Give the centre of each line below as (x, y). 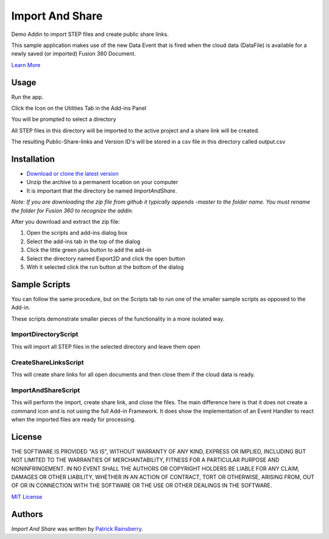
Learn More (26, 65)
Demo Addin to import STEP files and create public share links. (90, 34)
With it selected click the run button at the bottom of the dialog (105, 267)
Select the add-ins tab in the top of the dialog (83, 241)
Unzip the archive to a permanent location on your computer (102, 182)
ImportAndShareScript (46, 390)
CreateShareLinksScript (48, 362)
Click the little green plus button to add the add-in (89, 250)
